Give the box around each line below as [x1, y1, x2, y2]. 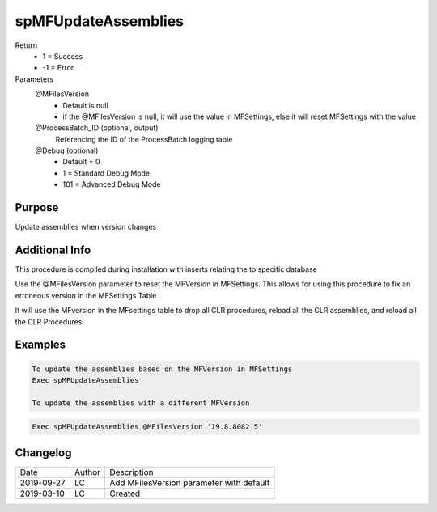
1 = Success [42, 51, 83, 61]
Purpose [15, 201, 59, 214]
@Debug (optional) [35, 146, 99, 155]
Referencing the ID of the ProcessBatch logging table [55, 134, 233, 144]
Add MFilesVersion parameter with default [109, 477, 270, 489]
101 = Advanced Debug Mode [62, 180, 161, 189]
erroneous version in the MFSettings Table [15, 290, 157, 300]
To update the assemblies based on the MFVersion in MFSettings [32, 364, 293, 374]
